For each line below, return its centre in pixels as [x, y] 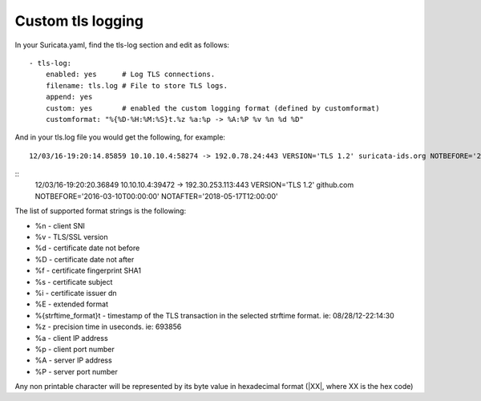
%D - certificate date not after [85, 259]
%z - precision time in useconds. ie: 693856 [108, 327]
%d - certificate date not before [87, 248]
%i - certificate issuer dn [76, 293]
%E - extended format [71, 304]
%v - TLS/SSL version [71, 237]
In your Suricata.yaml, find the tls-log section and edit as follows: [122, 45]
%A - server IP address [73, 360]
